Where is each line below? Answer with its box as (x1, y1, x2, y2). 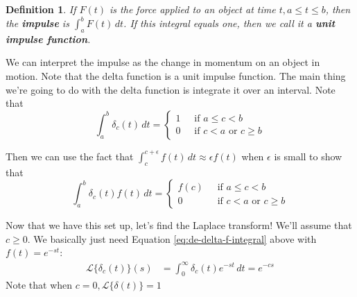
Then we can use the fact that (6, 148, 134, 163)
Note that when (6, 278, 73, 292)
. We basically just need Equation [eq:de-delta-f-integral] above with (27, 231, 317, 246)
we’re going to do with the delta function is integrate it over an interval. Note (6, 82, 336, 96)
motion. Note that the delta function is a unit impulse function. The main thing (6, 69, 346, 83)
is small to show (274, 148, 342, 163)
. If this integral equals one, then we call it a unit (123, 16, 336, 31)
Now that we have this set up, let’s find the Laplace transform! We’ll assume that (6, 218, 352, 232)
